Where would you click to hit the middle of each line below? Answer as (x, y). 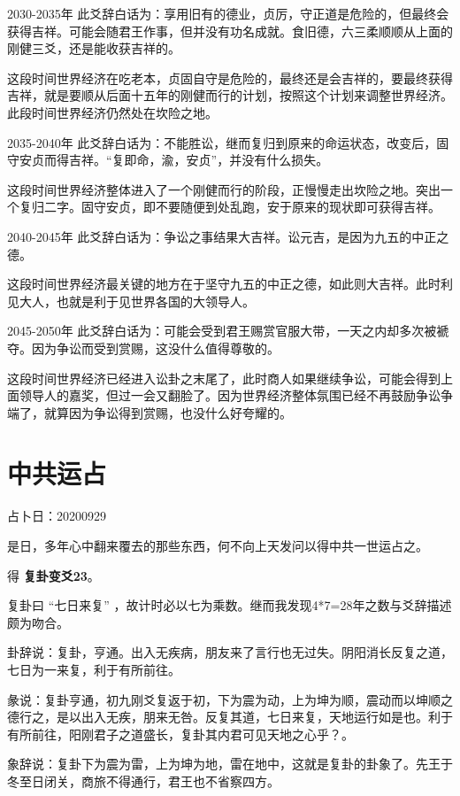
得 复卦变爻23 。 (54, 575)
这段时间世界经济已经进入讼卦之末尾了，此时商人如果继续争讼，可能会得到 (224, 378)
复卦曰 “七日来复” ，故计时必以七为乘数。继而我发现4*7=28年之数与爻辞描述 (230, 605)
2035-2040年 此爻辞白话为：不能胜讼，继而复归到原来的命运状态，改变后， (222, 142)
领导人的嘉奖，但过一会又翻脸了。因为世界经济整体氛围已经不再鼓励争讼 (230, 395)
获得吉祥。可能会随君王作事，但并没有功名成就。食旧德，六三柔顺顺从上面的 (230, 31)
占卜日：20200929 (57, 516)
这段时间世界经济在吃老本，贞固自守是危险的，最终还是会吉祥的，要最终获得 (230, 77)
